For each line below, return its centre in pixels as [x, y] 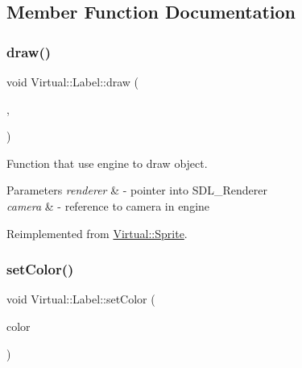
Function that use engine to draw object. [107, 163]
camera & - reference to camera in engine [108, 205]
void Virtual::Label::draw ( [73, 82]
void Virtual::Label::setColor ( [81, 299]
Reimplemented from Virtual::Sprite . [97, 233]
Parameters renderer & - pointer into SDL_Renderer [137, 190]
